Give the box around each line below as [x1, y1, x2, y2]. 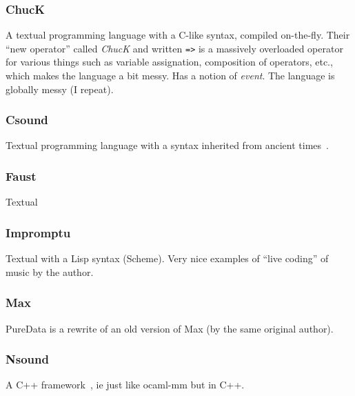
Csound [6, 111, 48, 128]
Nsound [6, 350, 49, 368]
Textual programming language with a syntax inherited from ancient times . [6, 138, 329, 152]
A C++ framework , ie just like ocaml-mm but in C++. [6, 377, 245, 392]
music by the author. [6, 264, 94, 279]
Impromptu [6, 224, 71, 241]
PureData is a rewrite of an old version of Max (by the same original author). [6, 321, 334, 335]
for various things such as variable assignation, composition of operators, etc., [6, 55, 333, 69]
